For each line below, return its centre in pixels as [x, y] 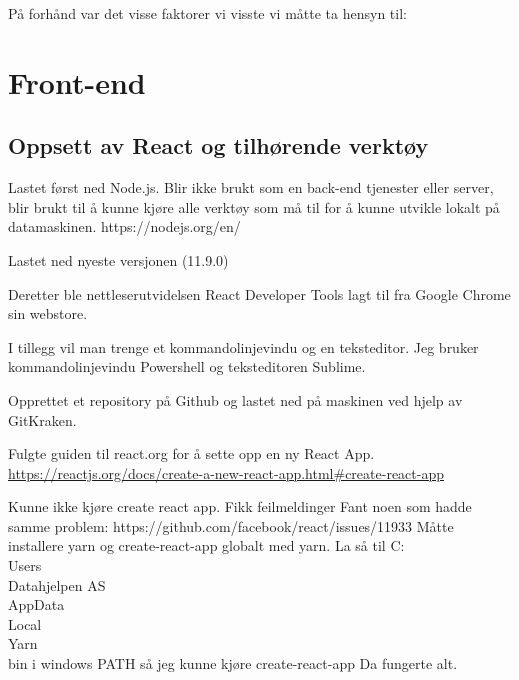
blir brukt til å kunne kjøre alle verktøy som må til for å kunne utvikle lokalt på [254, 206]
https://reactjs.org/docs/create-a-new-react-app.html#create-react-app [226, 472]
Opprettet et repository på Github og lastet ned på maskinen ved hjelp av [235, 399]
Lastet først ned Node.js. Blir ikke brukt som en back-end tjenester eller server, [251, 187]
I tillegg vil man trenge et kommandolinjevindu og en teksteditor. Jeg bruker [243, 346]
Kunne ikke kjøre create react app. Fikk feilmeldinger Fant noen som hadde [240, 506]
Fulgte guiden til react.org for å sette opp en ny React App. [191, 453]
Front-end [77, 81]
